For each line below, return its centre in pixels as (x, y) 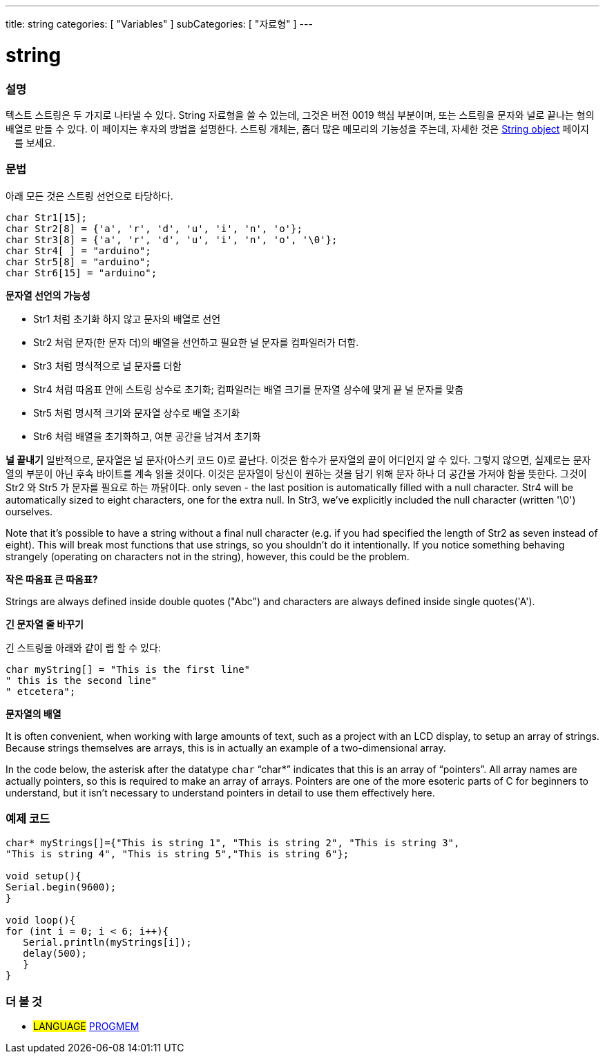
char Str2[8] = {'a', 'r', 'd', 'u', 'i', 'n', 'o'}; (154, 228)
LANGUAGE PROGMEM (86, 1027)
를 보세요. (35, 142)
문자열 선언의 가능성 (48, 295)
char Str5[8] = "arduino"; (78, 261)
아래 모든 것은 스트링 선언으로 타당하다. (89, 195)
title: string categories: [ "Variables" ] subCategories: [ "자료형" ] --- (159, 24)
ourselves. (29, 511)
